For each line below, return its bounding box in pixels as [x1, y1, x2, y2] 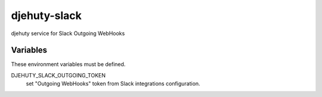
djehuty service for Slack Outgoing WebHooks [11, 30, 125, 37]
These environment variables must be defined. [11, 61, 126, 68]
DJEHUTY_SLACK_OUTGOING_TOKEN [11, 71, 106, 79]
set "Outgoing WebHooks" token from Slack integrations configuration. [26, 80, 200, 87]
